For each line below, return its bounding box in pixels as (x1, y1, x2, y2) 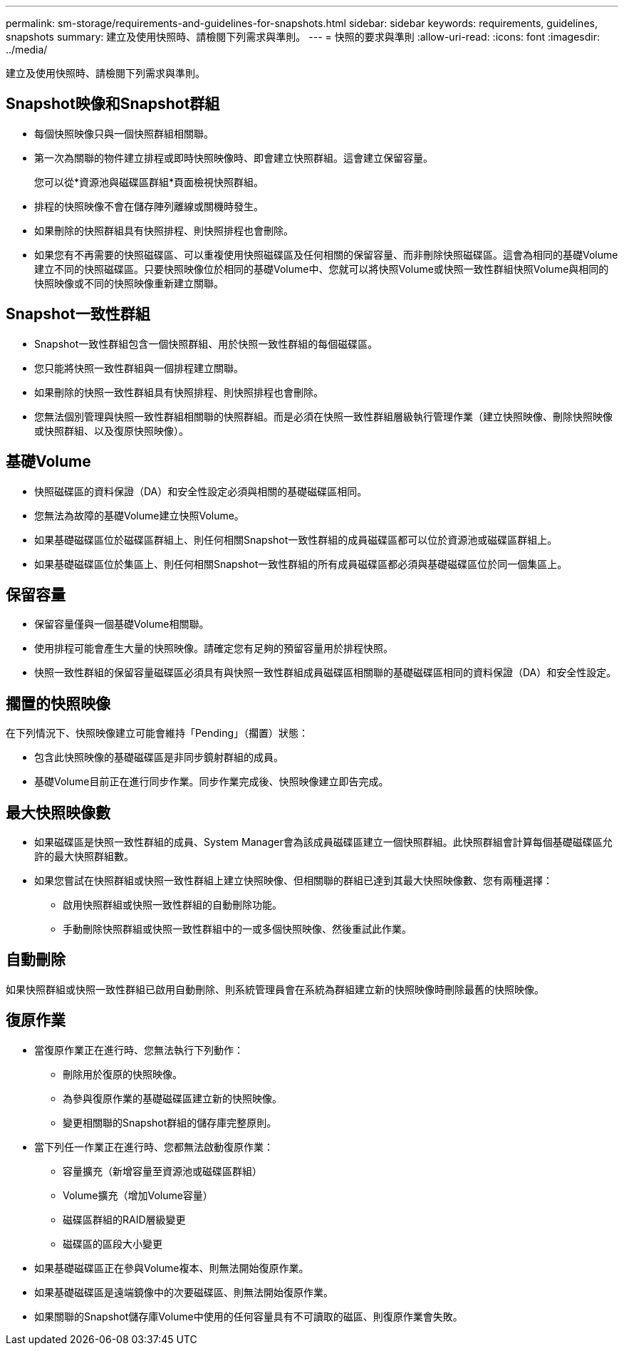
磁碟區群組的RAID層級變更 (63, 1213, 186, 1226)
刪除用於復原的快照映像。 (63, 1067, 182, 1080)
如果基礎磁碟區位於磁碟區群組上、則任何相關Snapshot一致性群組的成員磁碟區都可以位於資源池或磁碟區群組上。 (34, 533, 558, 546)
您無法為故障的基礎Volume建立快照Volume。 (34, 509, 244, 522)
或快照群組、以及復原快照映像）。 (34, 424, 189, 437)
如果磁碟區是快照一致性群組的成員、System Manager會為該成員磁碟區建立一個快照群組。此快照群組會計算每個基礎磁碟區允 (34, 836, 613, 849)
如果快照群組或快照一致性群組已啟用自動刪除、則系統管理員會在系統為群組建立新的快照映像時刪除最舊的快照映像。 (6, 983, 544, 995)
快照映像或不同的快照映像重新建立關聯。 (34, 276, 224, 289)
